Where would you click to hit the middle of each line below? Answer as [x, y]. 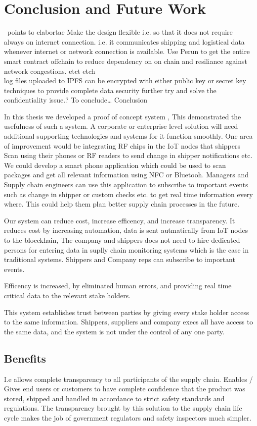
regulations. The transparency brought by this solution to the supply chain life [123, 408]
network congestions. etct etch [50, 71]
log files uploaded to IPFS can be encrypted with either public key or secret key [125, 80]
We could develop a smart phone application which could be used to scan [115, 165]
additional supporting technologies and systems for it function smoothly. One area [128, 136]
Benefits [25, 358]
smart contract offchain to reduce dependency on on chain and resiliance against [126, 61]
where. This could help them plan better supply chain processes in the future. [122, 204]
